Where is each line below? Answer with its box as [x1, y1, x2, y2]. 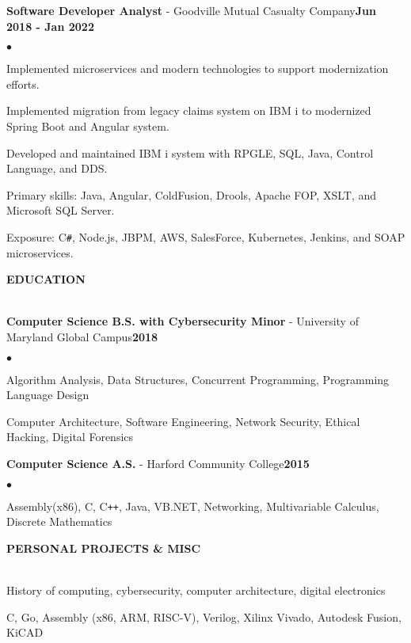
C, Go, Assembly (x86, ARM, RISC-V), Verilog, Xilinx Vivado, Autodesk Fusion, [6, 608, 401, 625]
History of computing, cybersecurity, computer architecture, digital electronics [6, 581, 386, 598]
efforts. [6, 75, 40, 92]
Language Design [6, 386, 89, 403]
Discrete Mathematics [6, 513, 112, 530]
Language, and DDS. [6, 160, 108, 177]
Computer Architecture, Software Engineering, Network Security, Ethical [6, 413, 360, 429]
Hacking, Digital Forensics [6, 428, 134, 445]
